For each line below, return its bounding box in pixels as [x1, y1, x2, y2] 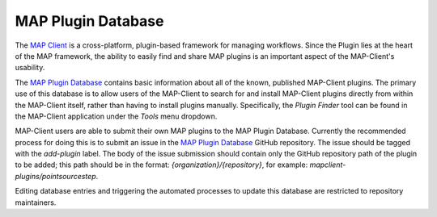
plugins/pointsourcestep [15, 171, 96, 181]
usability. [15, 63, 45, 73]
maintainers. [15, 198, 57, 207]
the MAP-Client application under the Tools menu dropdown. [15, 111, 218, 121]
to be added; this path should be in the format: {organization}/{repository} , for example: [15, 160, 308, 169]
